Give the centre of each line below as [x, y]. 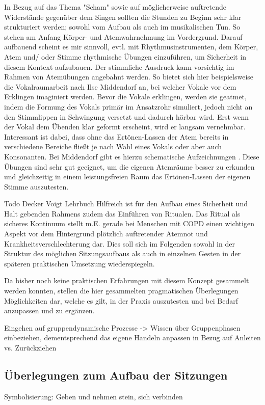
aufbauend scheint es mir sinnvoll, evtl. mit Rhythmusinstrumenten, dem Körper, [131, 47]
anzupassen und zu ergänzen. [49, 310]
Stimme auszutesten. [36, 186]
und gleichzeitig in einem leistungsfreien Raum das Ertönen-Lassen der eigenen [127, 177]
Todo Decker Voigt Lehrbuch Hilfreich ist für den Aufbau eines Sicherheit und [126, 204]
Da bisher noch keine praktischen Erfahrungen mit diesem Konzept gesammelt [127, 280]
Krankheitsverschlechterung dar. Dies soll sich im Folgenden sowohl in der [120, 243]
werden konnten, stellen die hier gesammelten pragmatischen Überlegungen [121, 291]
